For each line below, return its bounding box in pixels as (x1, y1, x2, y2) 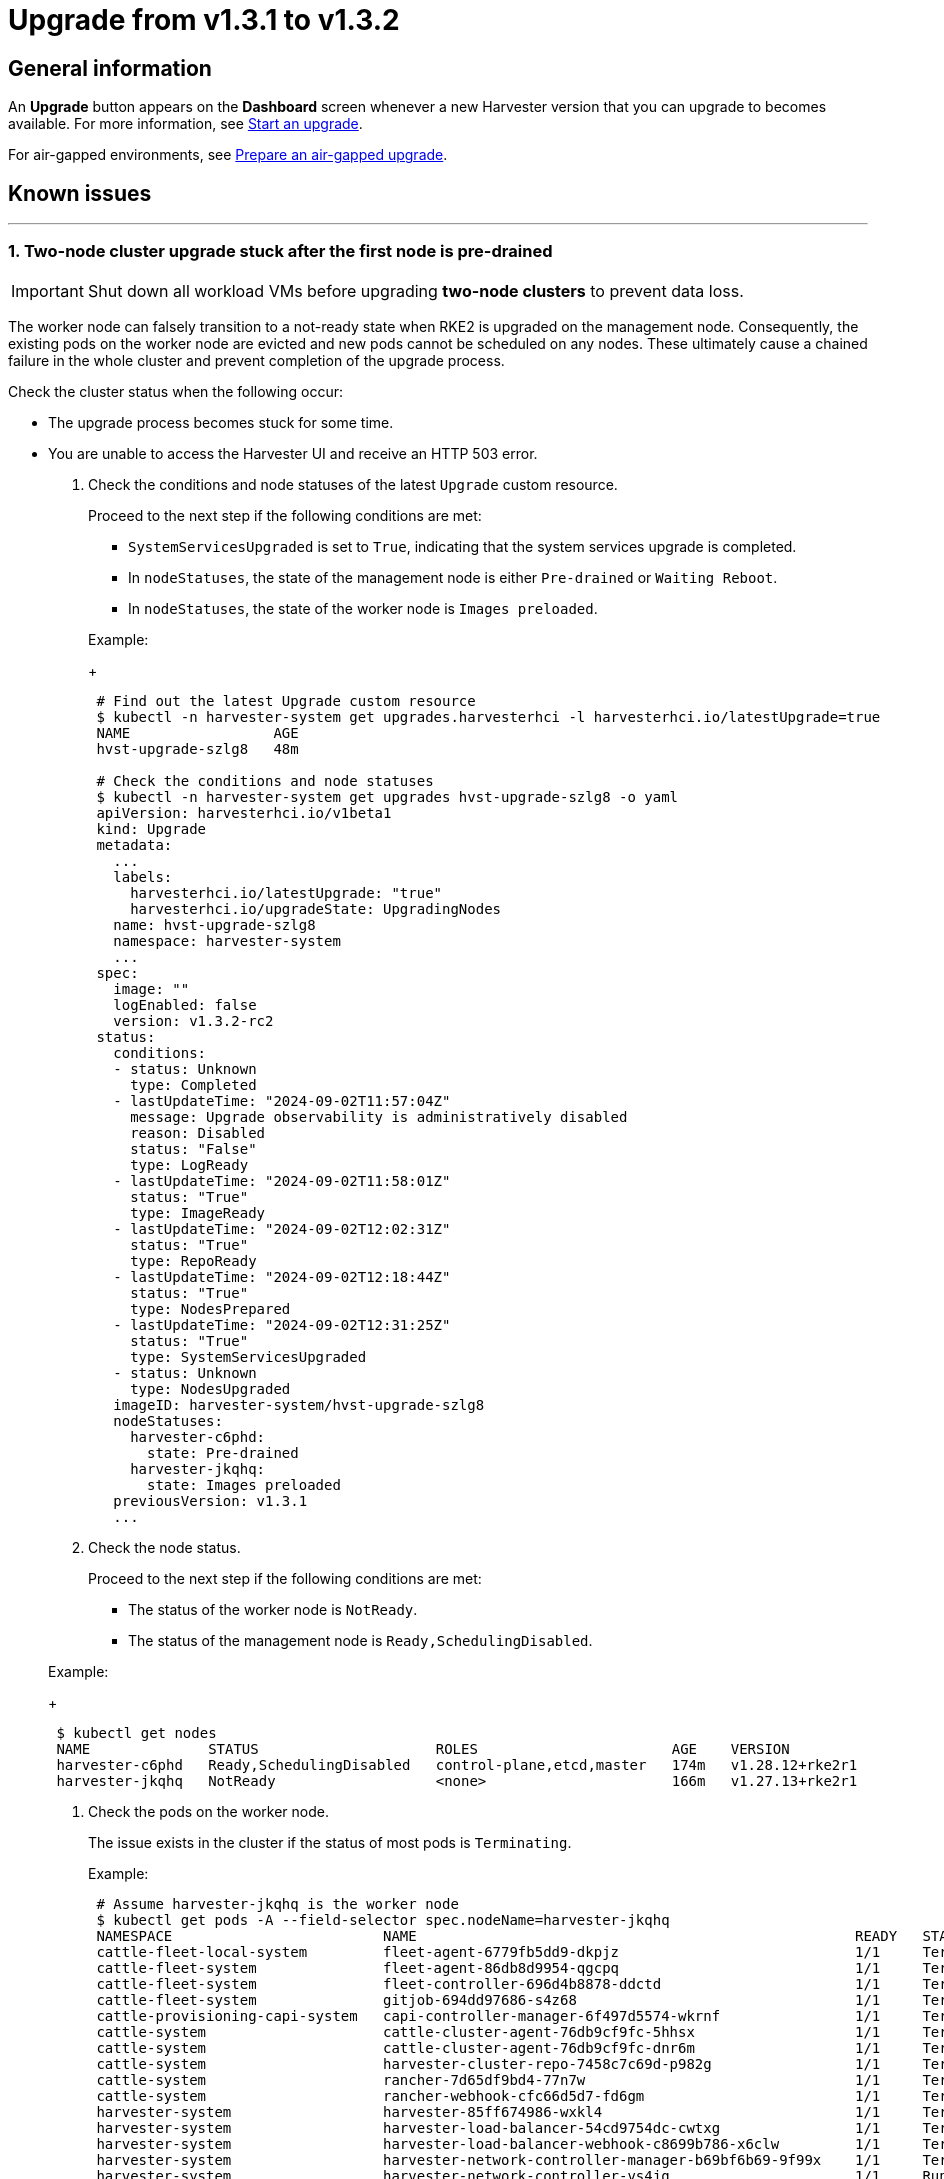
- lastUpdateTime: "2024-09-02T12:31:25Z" (113, 1316, 451, 1333)
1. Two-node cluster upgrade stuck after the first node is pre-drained (8, 241, 553, 262)
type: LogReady (130, 1156, 249, 1173)
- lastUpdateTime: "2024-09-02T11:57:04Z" (113, 1092, 451, 1109)
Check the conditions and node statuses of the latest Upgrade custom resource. (88, 475, 618, 493)
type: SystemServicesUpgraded (130, 1348, 367, 1365)
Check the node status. (88, 1538, 241, 1556)
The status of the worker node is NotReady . (128, 1600, 418, 1618)
